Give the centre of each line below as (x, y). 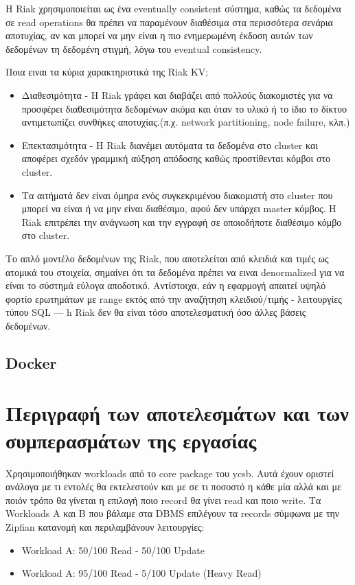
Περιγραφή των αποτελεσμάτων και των (177, 413)
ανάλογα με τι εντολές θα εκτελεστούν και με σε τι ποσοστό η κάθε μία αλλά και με (173, 486)
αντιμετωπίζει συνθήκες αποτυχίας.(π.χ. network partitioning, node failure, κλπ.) (186, 122)
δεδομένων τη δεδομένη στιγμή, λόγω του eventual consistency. (134, 48)
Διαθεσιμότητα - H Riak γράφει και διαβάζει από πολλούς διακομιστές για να (177, 94)
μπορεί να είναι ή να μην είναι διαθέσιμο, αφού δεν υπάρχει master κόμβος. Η (179, 208)
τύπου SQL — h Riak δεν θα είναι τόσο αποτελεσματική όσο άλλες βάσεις (156, 312)
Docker (31, 362)
